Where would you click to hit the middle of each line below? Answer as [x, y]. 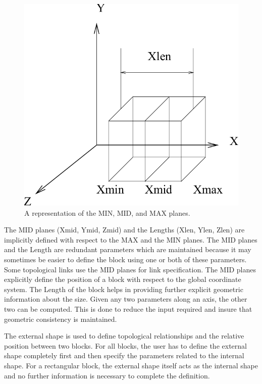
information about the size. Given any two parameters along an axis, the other [126, 299]
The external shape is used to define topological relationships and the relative [124, 336]
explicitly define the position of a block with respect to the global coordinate [123, 279]
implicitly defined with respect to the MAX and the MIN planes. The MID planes [131, 239]
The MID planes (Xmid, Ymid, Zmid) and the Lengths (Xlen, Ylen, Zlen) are [124, 230]
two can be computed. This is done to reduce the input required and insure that [128, 309]
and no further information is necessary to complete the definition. [107, 375]
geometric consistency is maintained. [61, 319]
